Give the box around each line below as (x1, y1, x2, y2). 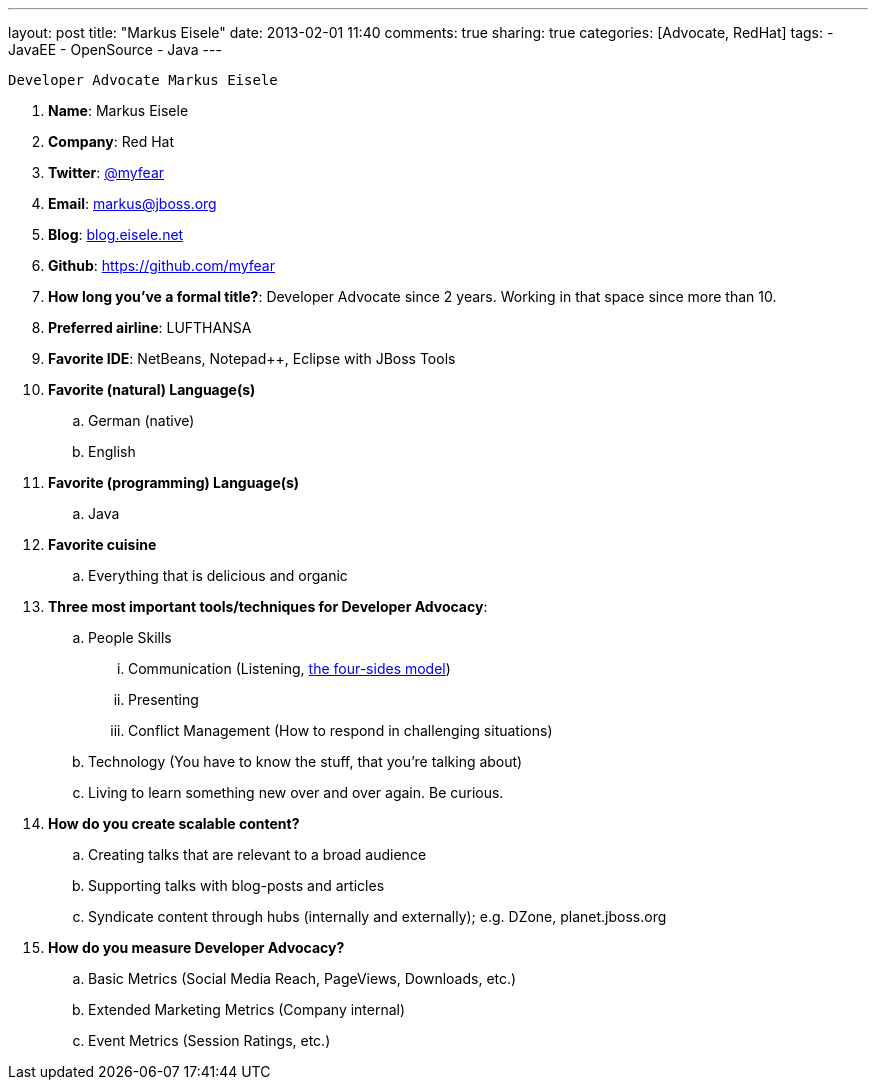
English (88, 443, 136, 460)
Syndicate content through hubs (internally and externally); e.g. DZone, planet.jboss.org (88, 908, 667, 925)
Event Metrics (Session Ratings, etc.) (88, 1032, 331, 1049)
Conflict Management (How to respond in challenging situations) (128, 722, 553, 739)
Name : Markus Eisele (48, 102, 189, 119)
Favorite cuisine (48, 536, 157, 553)
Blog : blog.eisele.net (48, 226, 184, 243)
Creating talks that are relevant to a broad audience (88, 846, 427, 863)
